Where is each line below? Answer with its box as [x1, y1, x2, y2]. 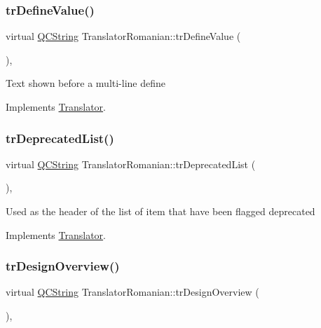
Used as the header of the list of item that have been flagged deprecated [6, 204, 315, 218]
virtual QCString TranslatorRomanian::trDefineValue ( [6, 29, 241, 43]
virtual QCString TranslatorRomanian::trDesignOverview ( [6, 285, 259, 299]
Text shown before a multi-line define [6, 76, 166, 90]
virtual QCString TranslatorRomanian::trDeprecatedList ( [6, 156, 256, 171]
